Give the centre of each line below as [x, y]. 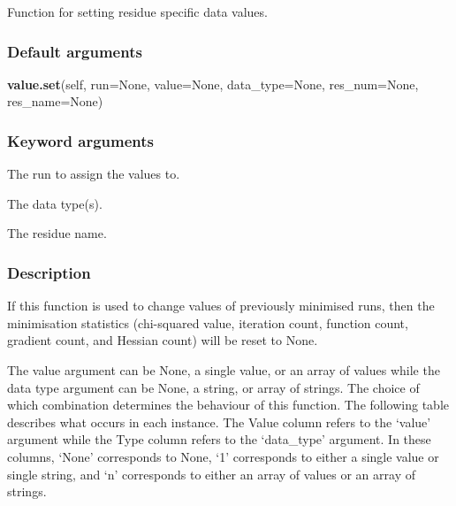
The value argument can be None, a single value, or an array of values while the [224, 370]
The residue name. [57, 233]
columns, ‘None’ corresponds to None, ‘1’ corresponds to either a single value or [223, 456]
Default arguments [75, 51]
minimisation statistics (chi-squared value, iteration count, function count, [208, 322]
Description [49, 272]
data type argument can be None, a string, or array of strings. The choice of [213, 387]
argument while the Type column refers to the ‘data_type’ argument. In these [219, 439]
